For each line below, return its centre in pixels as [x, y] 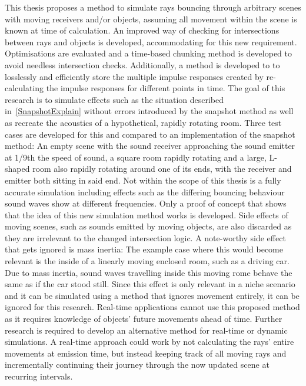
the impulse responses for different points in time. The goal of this [166, 88]
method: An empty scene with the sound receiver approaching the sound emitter [150, 146]
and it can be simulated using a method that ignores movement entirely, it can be [152, 295]
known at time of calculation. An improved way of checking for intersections [142, 30]
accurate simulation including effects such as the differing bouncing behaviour [145, 192]
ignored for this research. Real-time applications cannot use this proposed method [152, 307]
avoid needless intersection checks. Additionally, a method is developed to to [142, 64]
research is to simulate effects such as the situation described [114, 99]
